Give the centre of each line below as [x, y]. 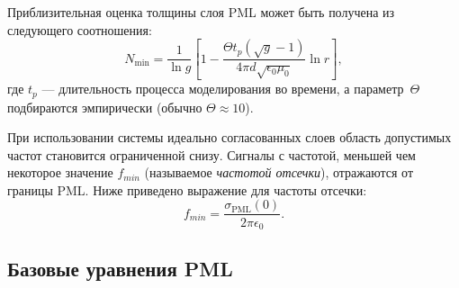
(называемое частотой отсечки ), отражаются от [279, 172]
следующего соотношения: [80, 29]
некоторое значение [60, 172]
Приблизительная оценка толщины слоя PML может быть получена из [201, 12]
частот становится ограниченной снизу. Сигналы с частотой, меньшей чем [211, 154]
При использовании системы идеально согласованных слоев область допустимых [229, 137]
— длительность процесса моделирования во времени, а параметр [223, 89]
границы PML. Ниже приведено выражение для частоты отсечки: [187, 189]
